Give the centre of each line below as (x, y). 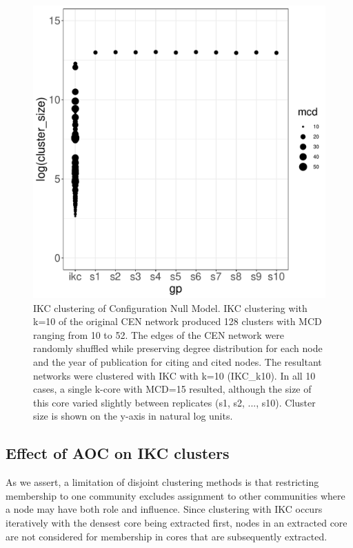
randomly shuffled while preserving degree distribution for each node (178, 348)
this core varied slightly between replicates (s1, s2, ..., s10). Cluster (174, 402)
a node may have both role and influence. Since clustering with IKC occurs (164, 509)
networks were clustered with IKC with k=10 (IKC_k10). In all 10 (174, 375)
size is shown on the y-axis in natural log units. (133, 416)
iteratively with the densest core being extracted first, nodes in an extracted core (176, 522)
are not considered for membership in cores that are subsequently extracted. (167, 536)
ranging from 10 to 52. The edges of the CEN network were (159, 334)
